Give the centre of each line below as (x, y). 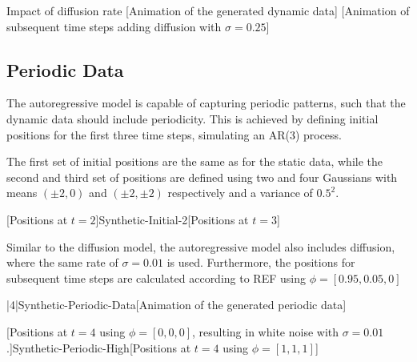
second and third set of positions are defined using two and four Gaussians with (202, 177)
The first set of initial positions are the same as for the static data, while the (195, 161)
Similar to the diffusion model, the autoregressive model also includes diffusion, (201, 246)
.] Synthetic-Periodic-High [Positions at (99, 347)
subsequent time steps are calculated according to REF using (156, 278)
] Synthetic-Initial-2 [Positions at (172, 219)
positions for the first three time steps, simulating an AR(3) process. (174, 134)
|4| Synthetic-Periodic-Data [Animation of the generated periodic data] (176, 305)
